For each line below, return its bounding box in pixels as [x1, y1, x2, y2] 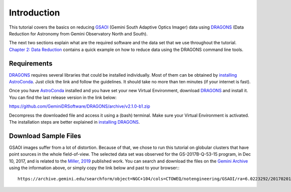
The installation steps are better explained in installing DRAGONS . [9, 119, 140, 125]
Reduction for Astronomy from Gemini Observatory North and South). [9, 31, 148, 36]
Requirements [9, 59, 53, 67]
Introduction [9, 7, 60, 18]
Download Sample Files [9, 131, 81, 140]
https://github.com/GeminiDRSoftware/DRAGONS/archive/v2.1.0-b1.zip [9, 103, 150, 109]
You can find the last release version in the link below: [9, 95, 117, 100]
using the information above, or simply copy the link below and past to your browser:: [9, 165, 179, 171]
